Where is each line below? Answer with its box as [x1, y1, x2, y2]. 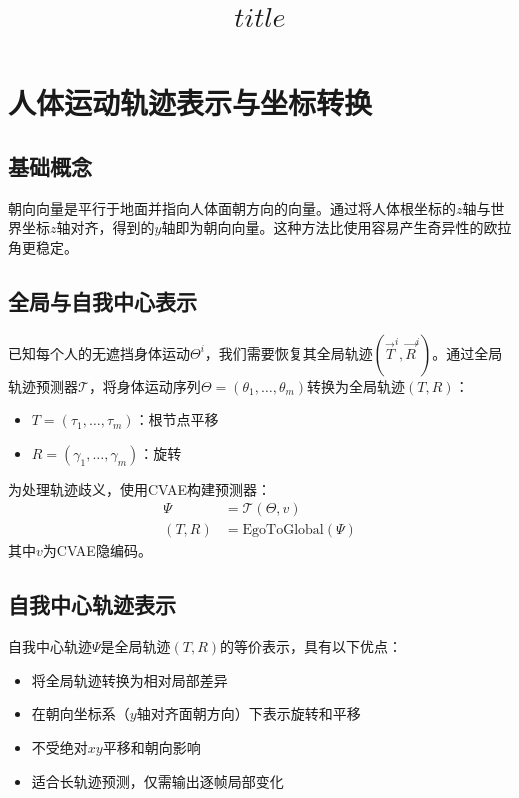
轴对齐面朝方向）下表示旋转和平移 [136, 703, 361, 724]
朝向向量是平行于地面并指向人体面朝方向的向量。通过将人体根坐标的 [8, 197, 456, 218]
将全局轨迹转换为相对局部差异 [31, 669, 228, 690]
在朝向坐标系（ [31, 703, 130, 724]
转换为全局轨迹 [307, 375, 406, 396]
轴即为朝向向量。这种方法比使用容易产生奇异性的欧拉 [161, 217, 512, 238]
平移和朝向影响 [102, 736, 201, 757]
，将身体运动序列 [88, 375, 201, 396]
